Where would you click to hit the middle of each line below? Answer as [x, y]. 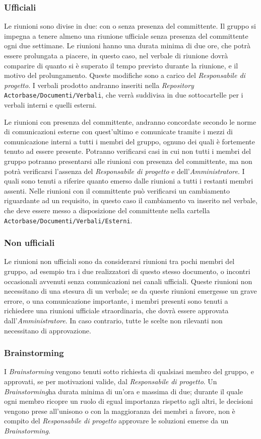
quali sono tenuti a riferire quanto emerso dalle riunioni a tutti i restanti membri [129, 181]
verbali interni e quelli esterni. [50, 105]
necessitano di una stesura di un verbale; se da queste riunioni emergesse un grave [130, 291]
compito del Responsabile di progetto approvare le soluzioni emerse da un [116, 421]
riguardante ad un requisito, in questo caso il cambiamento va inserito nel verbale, [131, 200]
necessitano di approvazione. [48, 330]
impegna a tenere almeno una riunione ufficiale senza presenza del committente [126, 35]
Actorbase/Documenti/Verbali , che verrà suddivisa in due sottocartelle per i [124, 95]
